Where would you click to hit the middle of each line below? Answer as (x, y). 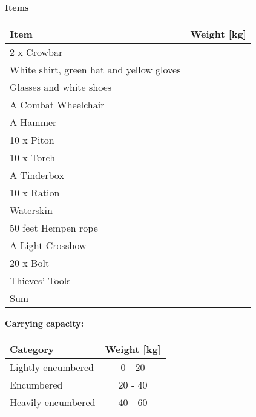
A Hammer (33, 122)
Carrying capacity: (44, 323)
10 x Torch (33, 157)
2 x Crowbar (36, 52)
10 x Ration (35, 192)
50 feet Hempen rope (54, 227)
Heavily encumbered (53, 402)
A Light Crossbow (48, 245)
